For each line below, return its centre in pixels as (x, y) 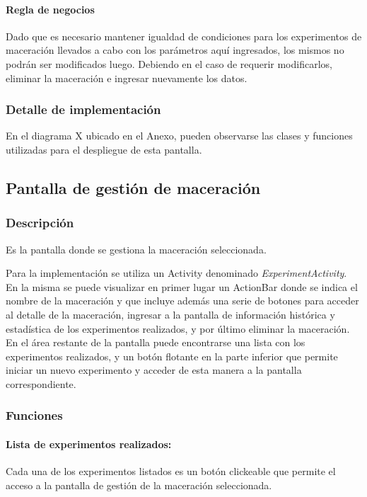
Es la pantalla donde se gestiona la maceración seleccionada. (136, 249)
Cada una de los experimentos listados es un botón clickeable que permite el (171, 471)
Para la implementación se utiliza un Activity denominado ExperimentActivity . (176, 273)
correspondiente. (41, 383)
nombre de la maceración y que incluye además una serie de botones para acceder (182, 301)
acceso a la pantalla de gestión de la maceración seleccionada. (139, 485)
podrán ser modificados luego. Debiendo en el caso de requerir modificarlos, (169, 63)
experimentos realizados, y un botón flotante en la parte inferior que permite (172, 356)
